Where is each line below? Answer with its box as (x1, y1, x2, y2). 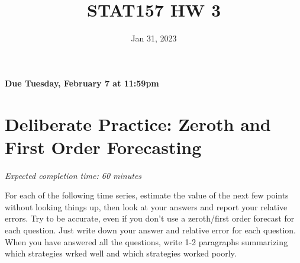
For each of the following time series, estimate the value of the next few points (5, 189, 289, 201)
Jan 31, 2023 (131, 32, 177, 44)
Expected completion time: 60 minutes (5, 169, 142, 181)
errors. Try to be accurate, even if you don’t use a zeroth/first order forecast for (5, 212, 295, 224)
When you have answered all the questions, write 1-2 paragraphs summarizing (5, 235, 288, 248)
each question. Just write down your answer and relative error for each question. (5, 224, 296, 236)
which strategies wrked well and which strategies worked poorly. (5, 247, 237, 259)
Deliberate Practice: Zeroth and (5, 111, 271, 136)
